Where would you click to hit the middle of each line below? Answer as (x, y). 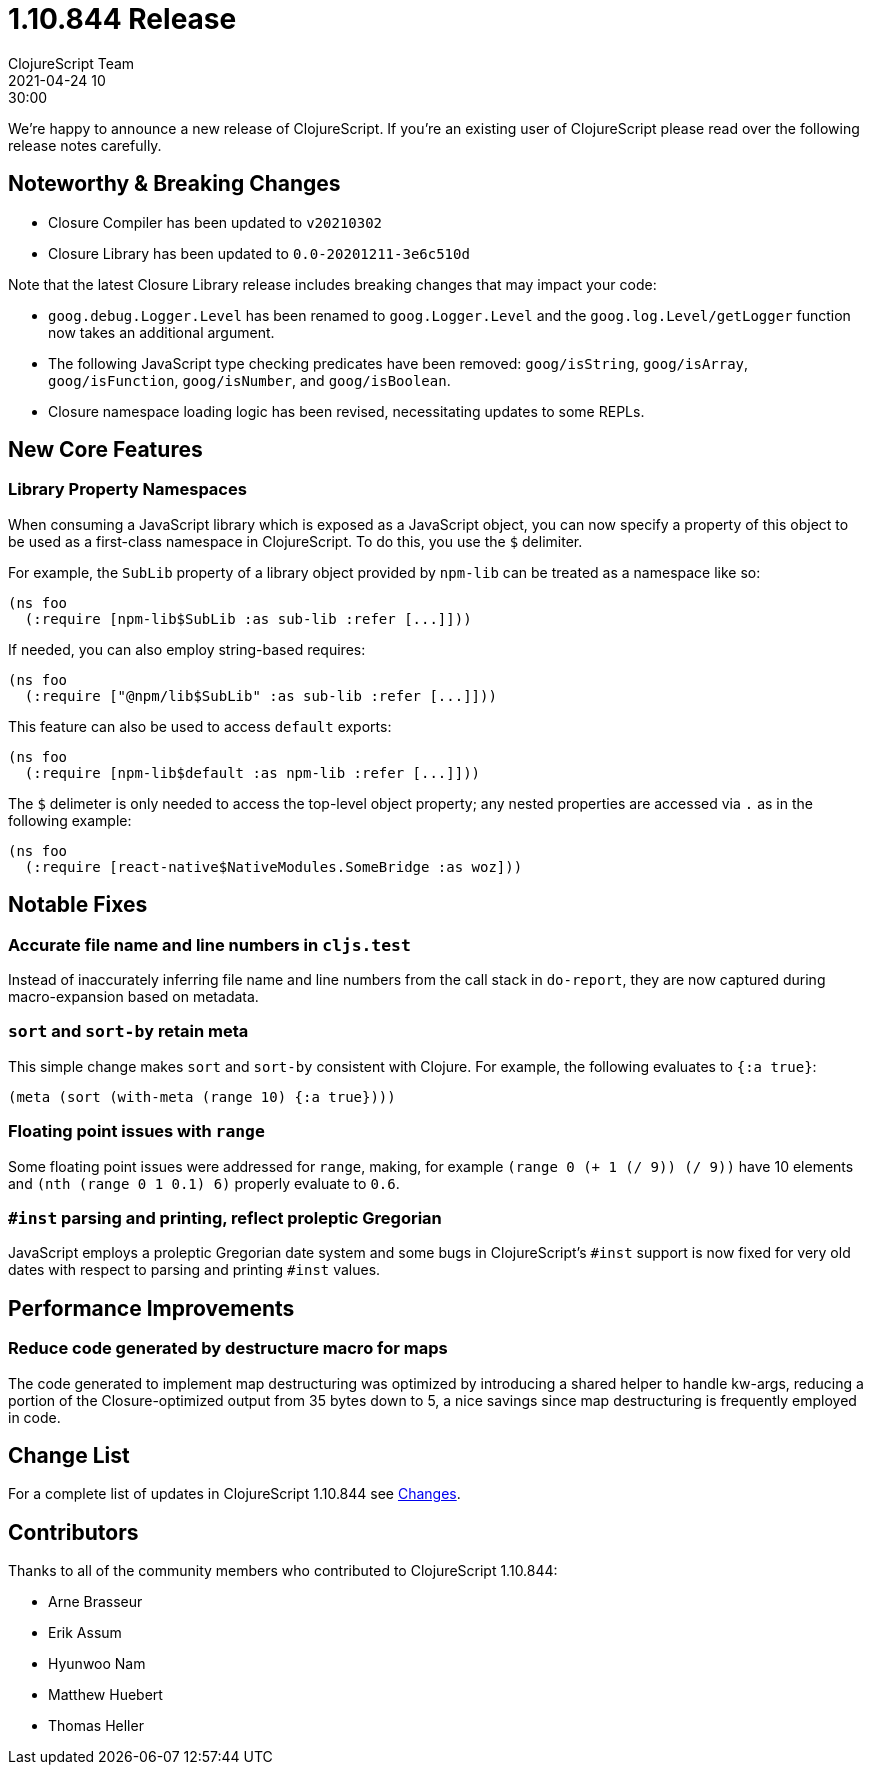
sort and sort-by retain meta (128, 1031)
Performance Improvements (151, 1308)
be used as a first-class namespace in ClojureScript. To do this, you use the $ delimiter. (295, 541)
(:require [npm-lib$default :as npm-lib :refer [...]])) (252, 772)
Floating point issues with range (136, 1131)
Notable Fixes (78, 905)
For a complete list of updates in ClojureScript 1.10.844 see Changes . (234, 1494)
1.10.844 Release (122, 19)
